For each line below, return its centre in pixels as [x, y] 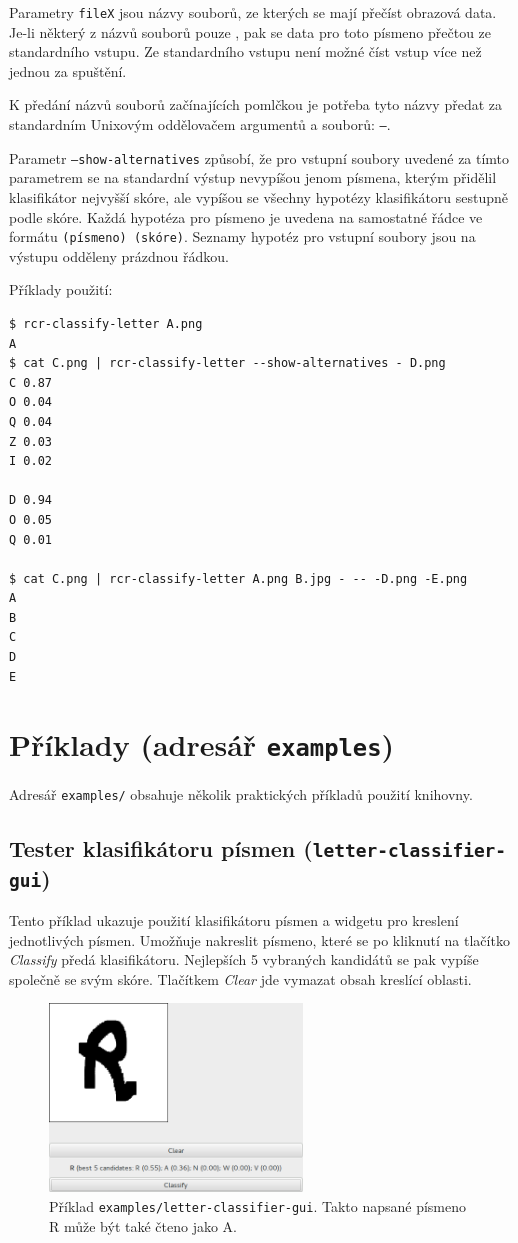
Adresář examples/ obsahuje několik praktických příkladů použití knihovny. [241, 793]
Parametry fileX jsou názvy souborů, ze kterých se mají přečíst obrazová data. [253, 12]
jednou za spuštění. [68, 70]
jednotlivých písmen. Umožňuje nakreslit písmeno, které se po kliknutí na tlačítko [259, 939]
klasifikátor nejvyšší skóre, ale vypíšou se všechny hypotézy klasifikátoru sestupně [259, 196]
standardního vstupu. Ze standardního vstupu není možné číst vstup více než [245, 51]
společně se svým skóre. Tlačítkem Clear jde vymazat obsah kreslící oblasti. [240, 978]
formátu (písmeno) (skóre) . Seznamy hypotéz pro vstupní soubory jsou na [242, 236]
